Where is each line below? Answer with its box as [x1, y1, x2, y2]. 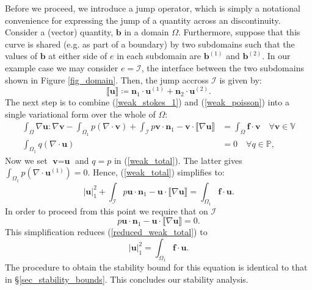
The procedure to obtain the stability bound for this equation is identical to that [5, 261, 308, 274]
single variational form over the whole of [5, 107, 156, 120]
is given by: [219, 73, 262, 86]
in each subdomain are [117, 49, 201, 62]
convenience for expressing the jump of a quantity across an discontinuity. [5, 13, 281, 26]
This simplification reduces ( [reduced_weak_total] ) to [5, 225, 208, 238]
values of [5, 49, 37, 62]
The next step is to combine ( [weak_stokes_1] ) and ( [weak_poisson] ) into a [5, 96, 289, 108]
